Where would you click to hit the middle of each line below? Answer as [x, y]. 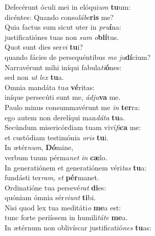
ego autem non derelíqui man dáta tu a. [65, 117]
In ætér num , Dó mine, [39, 147]
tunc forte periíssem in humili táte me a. [66, 217]
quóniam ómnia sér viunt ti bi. [50, 197]
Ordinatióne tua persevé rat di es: [56, 187]
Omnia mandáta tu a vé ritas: [50, 87]
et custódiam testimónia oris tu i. [57, 137]
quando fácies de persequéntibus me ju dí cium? [78, 57]
